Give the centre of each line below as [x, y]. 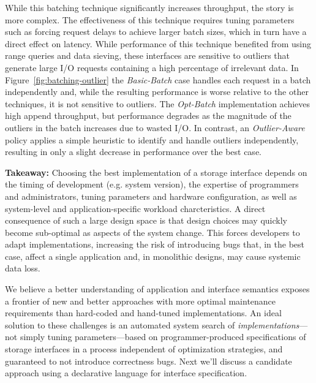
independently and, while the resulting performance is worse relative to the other [157, 92]
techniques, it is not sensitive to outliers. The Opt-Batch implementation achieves [158, 103]
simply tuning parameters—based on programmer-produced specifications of [163, 337]
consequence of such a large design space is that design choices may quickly [146, 220]
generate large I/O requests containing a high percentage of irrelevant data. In [152, 67]
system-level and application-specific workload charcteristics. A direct [135, 208]
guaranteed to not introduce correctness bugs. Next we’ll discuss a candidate [149, 361]
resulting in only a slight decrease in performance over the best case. [133, 152]
